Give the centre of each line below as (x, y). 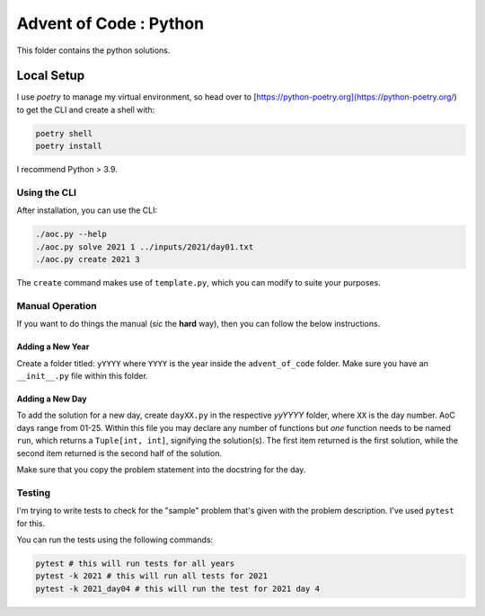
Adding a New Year (53, 347)
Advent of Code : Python (110, 23)
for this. (31, 523)
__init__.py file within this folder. (82, 376)
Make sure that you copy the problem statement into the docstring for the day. (161, 469)
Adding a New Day (52, 399)
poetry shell (64, 133)
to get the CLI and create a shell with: (86, 110)
